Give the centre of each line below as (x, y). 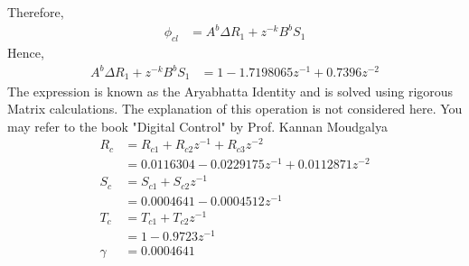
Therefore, (36, 12)
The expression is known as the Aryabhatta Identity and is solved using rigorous (230, 91)
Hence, (26, 52)
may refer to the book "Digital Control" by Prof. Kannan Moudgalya (197, 126)
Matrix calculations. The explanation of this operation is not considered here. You (235, 109)
